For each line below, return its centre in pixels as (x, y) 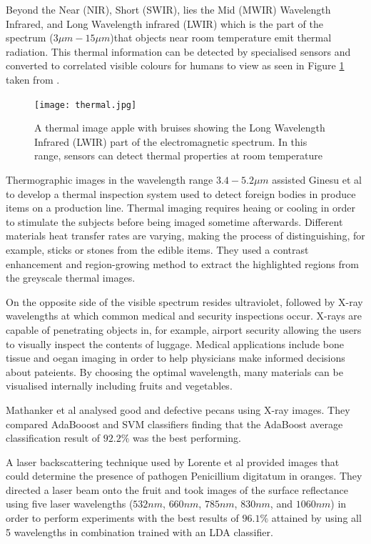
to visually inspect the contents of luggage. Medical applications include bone (175, 343)
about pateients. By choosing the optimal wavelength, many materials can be (174, 371)
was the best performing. (187, 438)
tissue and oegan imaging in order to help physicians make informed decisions (176, 358)
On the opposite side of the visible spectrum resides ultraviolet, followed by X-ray (184, 301)
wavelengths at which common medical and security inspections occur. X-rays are (184, 316)
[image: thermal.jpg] (86, 105)
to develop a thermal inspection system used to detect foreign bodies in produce (181, 193)
